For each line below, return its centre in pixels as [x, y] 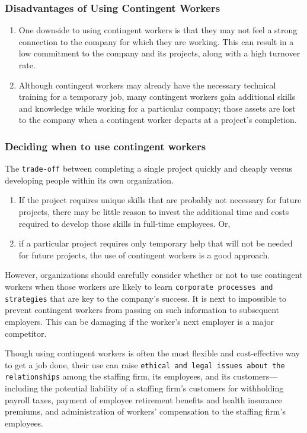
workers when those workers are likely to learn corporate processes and [139, 286]
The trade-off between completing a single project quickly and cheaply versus [149, 168]
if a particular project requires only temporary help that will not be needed [156, 243]
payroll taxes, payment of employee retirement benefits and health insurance [143, 399]
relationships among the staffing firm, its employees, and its [118, 376]
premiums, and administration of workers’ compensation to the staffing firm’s [145, 411]
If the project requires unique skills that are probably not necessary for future [160, 200]
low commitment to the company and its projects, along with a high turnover [159, 53]
